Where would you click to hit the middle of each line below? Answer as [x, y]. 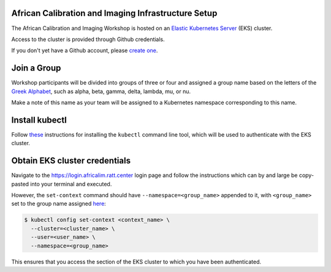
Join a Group [36, 68]
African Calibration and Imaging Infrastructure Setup [114, 13]
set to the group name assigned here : [59, 204]
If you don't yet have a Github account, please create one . [85, 51]
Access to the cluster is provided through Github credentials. [88, 39]
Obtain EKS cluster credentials [71, 161]
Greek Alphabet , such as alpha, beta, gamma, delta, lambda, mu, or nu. [101, 91]
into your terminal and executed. [71, 184]
